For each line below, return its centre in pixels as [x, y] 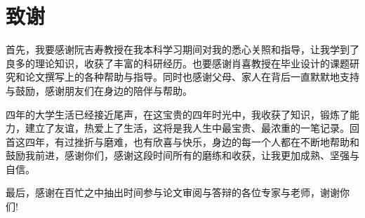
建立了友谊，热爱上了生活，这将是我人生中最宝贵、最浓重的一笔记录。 [187, 128]
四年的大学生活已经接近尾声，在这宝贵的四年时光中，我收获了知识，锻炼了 [178, 114]
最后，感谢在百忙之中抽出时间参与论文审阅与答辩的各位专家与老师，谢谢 [173, 192]
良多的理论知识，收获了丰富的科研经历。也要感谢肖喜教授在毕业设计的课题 [178, 63]
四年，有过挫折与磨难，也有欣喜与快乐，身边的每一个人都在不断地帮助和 [192, 141]
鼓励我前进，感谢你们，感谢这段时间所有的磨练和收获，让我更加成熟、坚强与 [182, 155]
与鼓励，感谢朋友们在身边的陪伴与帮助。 [99, 90]
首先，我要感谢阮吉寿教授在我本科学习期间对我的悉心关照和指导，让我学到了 [182, 49]
